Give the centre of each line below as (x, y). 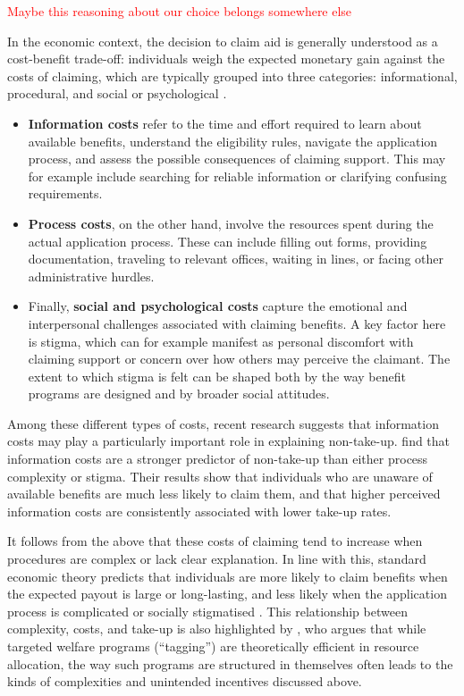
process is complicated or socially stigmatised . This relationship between (207, 611)
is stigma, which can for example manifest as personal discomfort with (221, 341)
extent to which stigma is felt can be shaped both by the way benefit (217, 376)
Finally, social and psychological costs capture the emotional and (218, 306)
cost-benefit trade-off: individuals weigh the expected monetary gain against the (226, 59)
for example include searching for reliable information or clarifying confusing (237, 176)
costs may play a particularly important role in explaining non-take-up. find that (229, 441)
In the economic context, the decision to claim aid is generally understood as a (223, 41)
